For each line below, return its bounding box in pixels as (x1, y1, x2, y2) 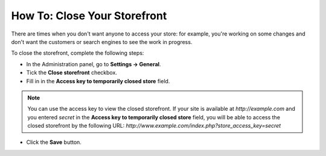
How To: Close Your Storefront (11, 9, 167, 22)
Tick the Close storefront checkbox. (26, 69, 118, 76)
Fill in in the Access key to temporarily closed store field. (26, 77, 170, 84)
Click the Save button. (26, 139, 81, 146)
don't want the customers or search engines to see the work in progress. (11, 38, 193, 45)
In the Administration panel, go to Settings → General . (26, 60, 161, 67)
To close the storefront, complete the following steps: (11, 49, 144, 57)
